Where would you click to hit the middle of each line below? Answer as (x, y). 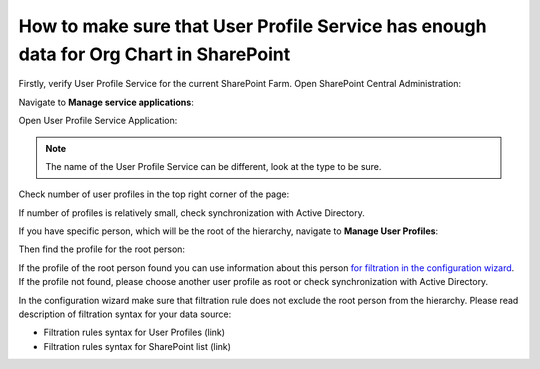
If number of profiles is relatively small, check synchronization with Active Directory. (191, 212)
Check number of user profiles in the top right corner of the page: (154, 194)
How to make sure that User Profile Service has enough (252, 26)
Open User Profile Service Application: (98, 121)
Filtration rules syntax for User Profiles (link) (134, 332)
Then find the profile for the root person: (101, 249)
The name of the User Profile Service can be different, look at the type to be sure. (213, 166)
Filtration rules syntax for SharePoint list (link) (137, 346)
